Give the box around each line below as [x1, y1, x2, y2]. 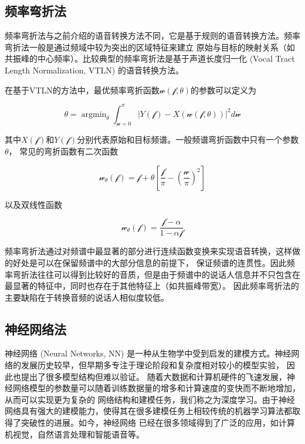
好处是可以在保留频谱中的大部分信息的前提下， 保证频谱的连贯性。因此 [12, 256, 287, 268]
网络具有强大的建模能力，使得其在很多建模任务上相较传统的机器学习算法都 [5, 405, 292, 417]
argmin [81, 110, 107, 119]
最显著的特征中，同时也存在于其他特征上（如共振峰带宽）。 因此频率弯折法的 [5, 280, 299, 292]
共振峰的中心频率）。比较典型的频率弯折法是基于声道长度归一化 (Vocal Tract [5, 52, 295, 65]
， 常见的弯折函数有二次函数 [8, 145, 118, 157]
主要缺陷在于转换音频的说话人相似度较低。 [5, 291, 169, 303]
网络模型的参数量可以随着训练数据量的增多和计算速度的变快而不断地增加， [12, 382, 300, 394]
